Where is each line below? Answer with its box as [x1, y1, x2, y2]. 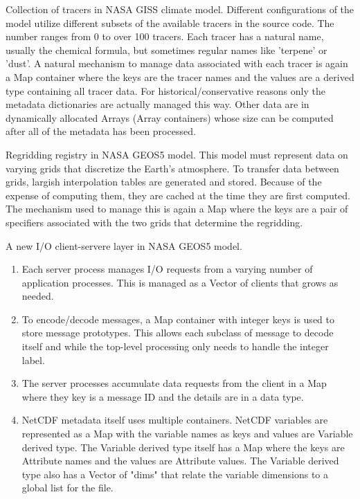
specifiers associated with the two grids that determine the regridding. [6, 215, 303, 229]
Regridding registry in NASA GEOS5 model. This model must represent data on [6, 147, 348, 161]
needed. [21, 289, 54, 303]
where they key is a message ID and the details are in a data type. [21, 389, 304, 403]
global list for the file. [21, 480, 114, 495]
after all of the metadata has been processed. [6, 124, 196, 138]
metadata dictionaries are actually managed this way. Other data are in [6, 97, 309, 111]
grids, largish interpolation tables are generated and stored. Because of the [6, 174, 322, 189]
